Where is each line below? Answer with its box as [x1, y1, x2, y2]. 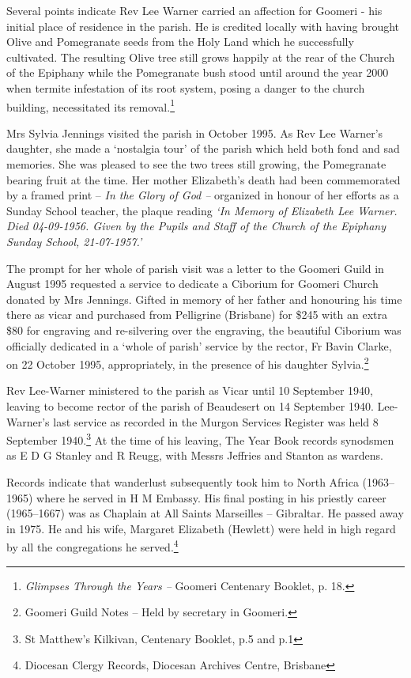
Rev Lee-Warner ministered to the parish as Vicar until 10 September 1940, [6, 382, 374, 399]
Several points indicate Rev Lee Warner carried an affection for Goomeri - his [6, 2, 383, 18]
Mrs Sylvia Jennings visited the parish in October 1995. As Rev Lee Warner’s [6, 124, 383, 141]
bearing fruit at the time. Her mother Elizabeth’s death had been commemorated [6, 171, 401, 187]
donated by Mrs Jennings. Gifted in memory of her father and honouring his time [6, 290, 402, 307]
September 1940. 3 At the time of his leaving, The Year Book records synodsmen [6, 430, 394, 448]
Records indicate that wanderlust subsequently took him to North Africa [6, 474, 359, 490]
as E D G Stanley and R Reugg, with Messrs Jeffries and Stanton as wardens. [6, 447, 383, 464]
